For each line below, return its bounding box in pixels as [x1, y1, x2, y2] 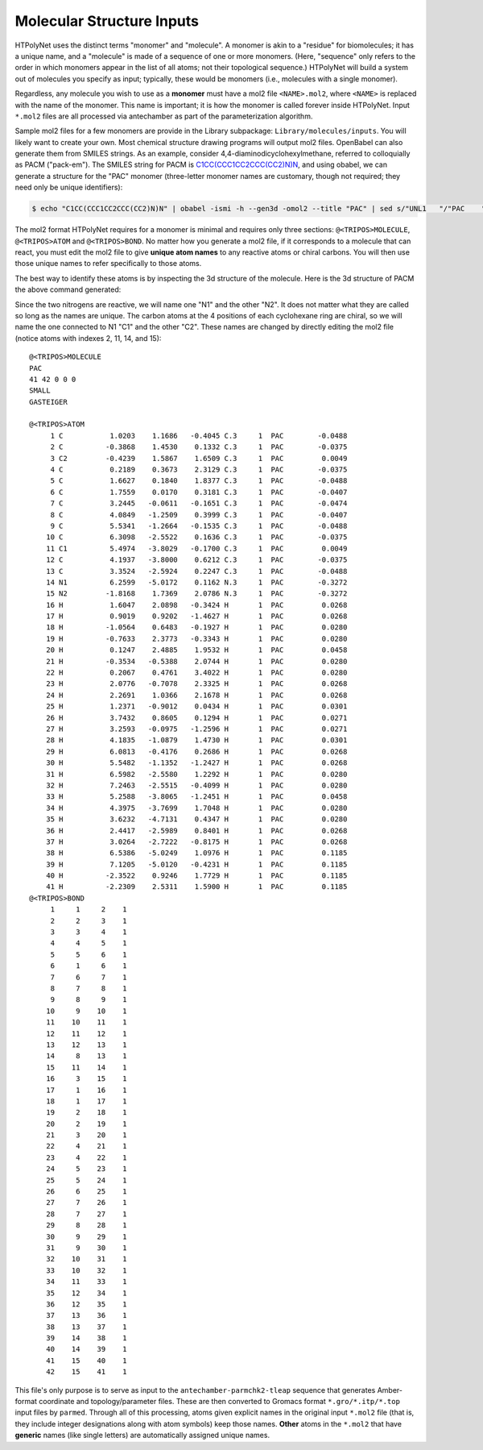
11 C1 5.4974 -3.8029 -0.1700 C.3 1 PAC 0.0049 [45, 544, 348, 553]
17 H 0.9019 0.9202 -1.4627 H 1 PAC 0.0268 [45, 612, 348, 621]
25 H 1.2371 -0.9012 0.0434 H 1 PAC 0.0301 [45, 702, 348, 711]
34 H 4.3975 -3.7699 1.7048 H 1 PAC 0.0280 [45, 803, 348, 812]
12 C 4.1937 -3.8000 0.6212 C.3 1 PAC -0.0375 [45, 555, 348, 564]
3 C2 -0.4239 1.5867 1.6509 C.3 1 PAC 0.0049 [50, 454, 348, 463]
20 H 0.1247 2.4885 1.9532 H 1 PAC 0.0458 [45, 646, 348, 654]
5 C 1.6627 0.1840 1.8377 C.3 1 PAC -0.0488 [50, 476, 348, 485]
